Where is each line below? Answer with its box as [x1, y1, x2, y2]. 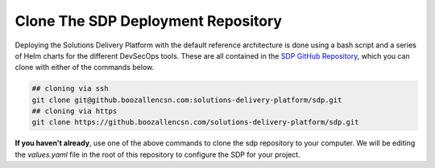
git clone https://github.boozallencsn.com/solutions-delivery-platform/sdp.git [31, 117, 359, 127]
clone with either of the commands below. [14, 63, 155, 72]
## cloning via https [31, 107, 118, 116]
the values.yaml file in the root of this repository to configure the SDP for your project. [14, 150, 301, 159]
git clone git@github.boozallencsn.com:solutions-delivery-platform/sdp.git [31, 95, 342, 104]
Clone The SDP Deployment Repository [14, 12, 282, 30]
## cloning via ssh [31, 84, 109, 93]
